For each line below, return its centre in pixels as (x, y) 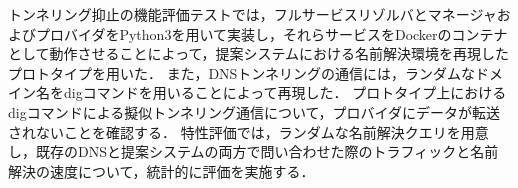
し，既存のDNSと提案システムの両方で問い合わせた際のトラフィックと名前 (253, 151)
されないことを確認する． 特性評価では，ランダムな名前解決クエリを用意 (248, 131)
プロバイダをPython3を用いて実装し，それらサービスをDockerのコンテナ (271, 33)
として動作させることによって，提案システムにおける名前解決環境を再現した (259, 53)
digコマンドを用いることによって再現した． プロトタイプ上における (285, 92)
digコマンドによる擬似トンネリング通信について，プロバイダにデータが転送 (254, 111)
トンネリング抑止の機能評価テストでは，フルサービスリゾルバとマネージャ (252, 14)
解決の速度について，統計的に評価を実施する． (161, 170)
